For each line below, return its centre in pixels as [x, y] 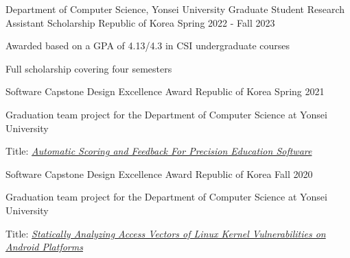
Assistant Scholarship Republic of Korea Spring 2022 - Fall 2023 [140, 22]
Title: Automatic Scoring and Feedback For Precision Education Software [159, 151]
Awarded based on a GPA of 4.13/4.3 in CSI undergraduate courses [148, 46]
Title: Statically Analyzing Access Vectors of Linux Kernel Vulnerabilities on [166, 233]
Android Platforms [44, 247]
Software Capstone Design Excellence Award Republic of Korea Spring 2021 [165, 91]
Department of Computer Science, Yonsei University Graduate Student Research [175, 9]
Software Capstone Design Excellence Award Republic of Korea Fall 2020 [159, 173]
